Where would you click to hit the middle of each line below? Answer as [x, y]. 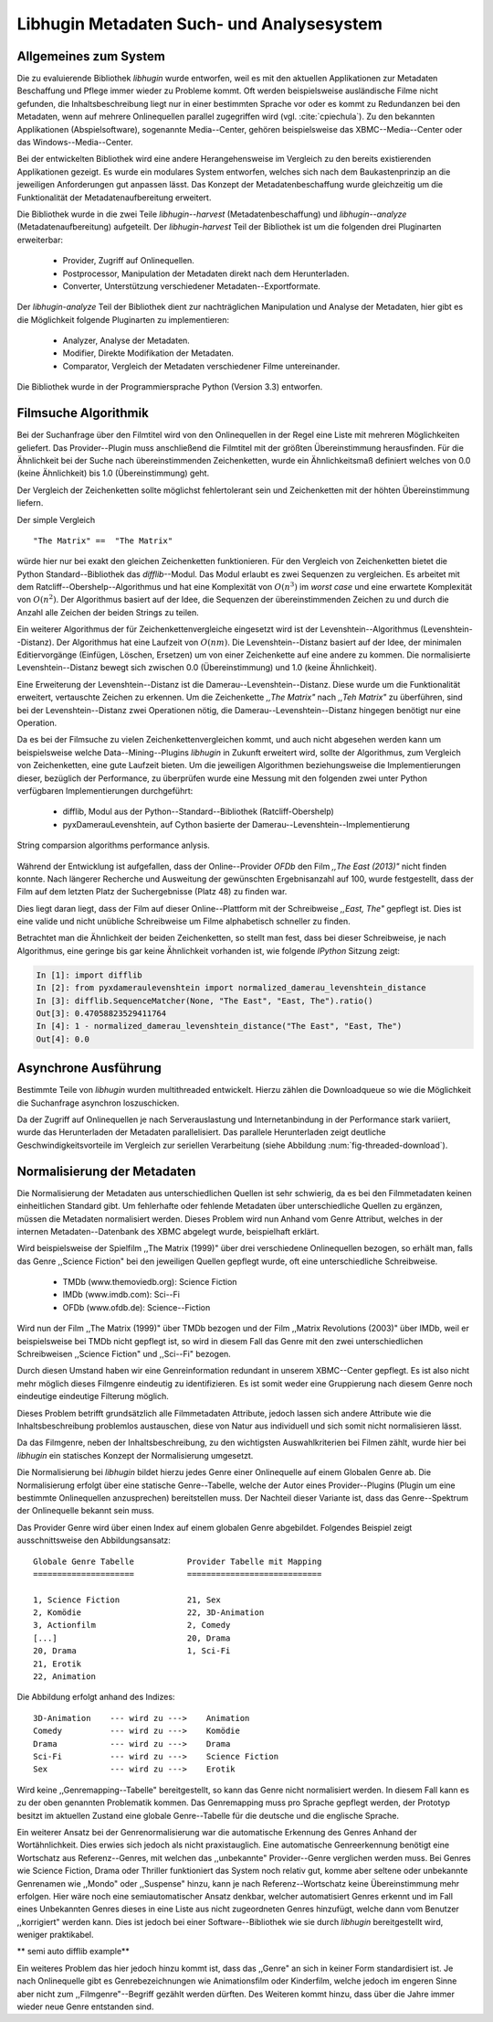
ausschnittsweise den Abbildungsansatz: [94, 1540]
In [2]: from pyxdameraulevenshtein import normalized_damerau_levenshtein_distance [231, 988]
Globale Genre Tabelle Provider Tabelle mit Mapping [178, 1561]
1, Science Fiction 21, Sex [127, 1599]
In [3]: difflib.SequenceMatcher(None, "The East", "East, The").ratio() [205, 1000]
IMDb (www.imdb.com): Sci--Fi [121, 1295]
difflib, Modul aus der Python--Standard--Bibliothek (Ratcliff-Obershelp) [199, 812]
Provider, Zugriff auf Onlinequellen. [129, 261]
